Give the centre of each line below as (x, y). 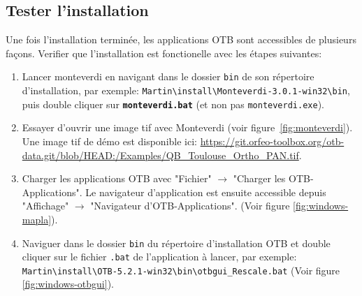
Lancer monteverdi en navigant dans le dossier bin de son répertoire (168, 76)
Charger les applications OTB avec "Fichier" (117, 178)
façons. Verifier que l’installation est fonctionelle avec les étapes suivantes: (164, 53)
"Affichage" (45, 206)
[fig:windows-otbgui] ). (68, 284)
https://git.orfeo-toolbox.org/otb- (272, 141)
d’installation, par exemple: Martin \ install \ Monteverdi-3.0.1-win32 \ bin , (186, 90)
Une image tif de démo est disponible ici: (109, 141)
